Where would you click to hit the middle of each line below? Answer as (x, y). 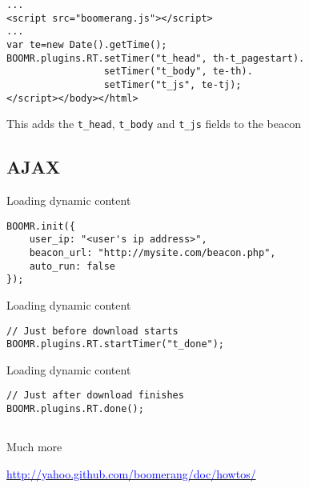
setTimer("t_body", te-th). (178, 72)
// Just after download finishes (95, 396)
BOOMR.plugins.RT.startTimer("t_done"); (116, 344)
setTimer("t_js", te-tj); (173, 84)
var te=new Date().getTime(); (87, 44)
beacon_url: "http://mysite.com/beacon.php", (152, 253)
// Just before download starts (92, 331)
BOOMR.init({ (41, 226)
